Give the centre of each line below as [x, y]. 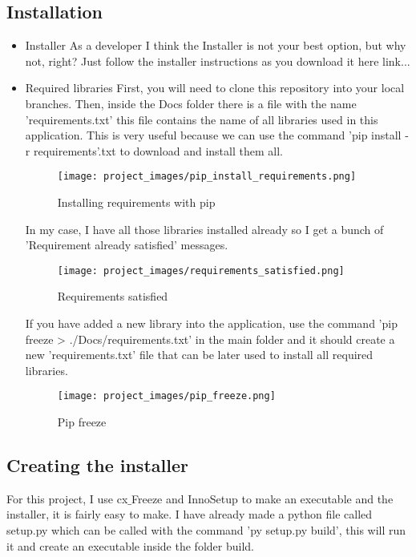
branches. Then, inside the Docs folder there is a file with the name [191, 103]
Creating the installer [97, 465]
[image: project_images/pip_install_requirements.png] [207, 177]
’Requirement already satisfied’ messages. [127, 245]
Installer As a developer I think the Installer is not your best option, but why [216, 45]
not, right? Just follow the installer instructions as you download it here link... [218, 61]
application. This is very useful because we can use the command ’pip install [213, 135]
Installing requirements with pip [136, 202]
